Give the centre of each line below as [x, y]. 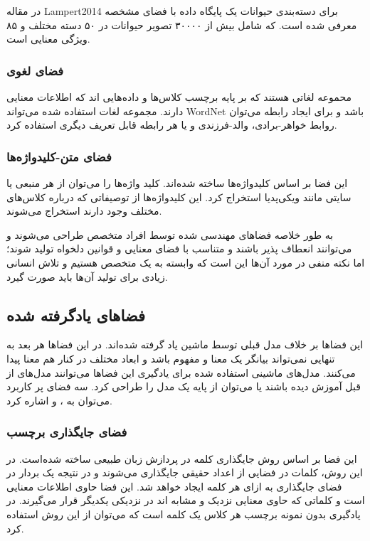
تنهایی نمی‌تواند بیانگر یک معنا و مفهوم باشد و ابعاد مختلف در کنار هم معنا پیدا [171, 358]
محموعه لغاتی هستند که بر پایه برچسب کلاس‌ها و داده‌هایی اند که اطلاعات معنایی [179, 97]
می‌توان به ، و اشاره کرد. [59, 400]
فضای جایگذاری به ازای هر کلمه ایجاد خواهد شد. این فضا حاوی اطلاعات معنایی [174, 486]
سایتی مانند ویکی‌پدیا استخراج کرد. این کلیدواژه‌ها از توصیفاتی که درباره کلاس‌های [179, 197]
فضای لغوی [35, 70]
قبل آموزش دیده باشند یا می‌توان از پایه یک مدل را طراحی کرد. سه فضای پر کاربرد [184, 386]
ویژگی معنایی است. [48, 39]
